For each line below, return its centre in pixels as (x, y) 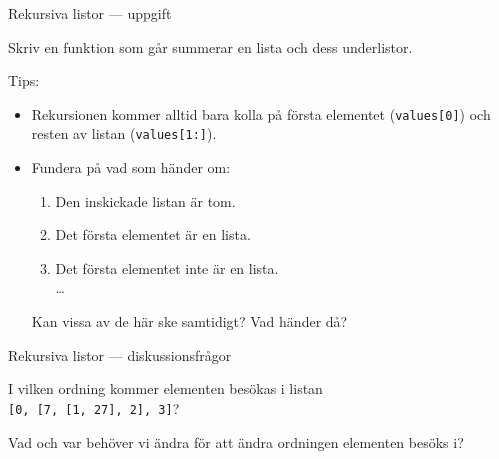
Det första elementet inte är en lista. (167, 267)
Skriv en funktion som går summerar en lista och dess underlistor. (210, 46)
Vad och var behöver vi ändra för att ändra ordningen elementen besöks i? (236, 441)
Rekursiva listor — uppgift (90, 13)
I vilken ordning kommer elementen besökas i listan (165, 388)
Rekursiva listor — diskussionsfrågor (120, 354)
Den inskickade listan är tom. (145, 200)
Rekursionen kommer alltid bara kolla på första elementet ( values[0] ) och (261, 113)
